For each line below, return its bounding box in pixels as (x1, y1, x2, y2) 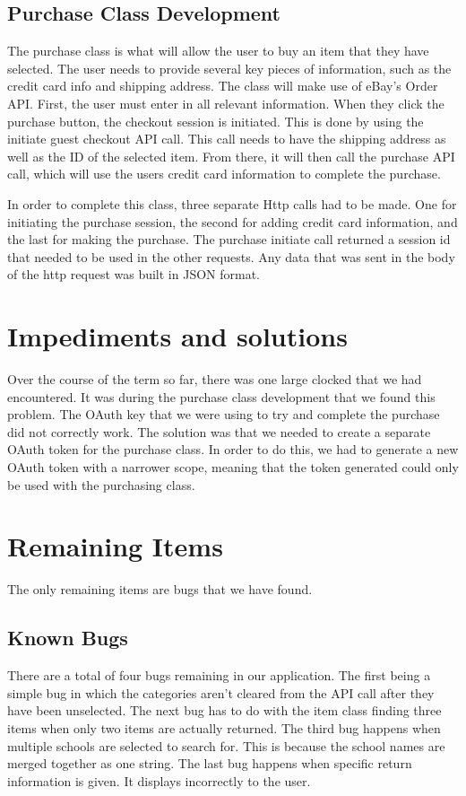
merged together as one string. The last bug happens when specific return (7, 754, 412, 773)
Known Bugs (7, 624, 128, 652)
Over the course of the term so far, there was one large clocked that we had (7, 370, 422, 389)
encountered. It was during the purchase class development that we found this (7, 387, 436, 406)
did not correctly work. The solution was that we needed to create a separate (7, 422, 431, 441)
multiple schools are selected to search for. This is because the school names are (7, 736, 445, 755)
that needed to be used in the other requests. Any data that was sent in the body (7, 247, 455, 266)
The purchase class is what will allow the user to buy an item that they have (7, 41, 429, 60)
